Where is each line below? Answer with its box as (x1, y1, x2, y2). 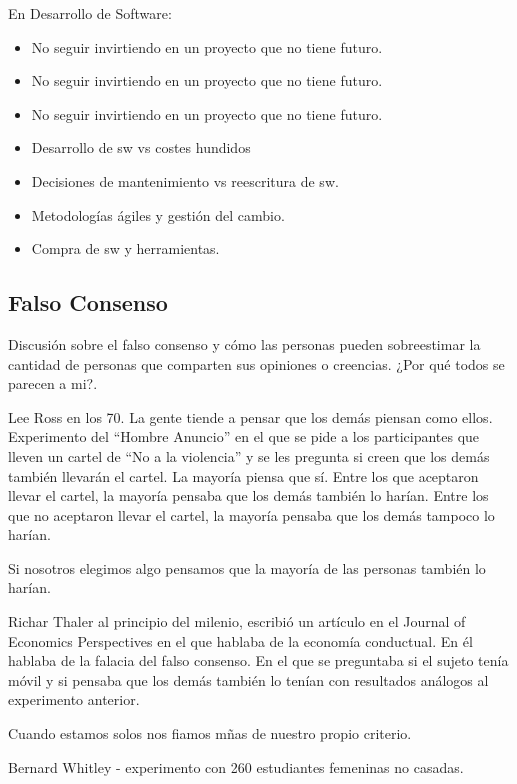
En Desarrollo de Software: (8, 3, 172, 23)
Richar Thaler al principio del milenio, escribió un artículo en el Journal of (8, 611, 466, 632)
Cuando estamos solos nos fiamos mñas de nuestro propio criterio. (8, 723, 412, 744)
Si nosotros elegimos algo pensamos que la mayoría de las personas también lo (8, 557, 486, 578)
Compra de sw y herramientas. (31, 238, 220, 259)
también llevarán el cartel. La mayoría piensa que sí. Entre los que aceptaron (8, 465, 479, 486)
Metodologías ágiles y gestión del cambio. (31, 204, 285, 225)
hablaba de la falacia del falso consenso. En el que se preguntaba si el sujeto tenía (8, 650, 509, 671)
